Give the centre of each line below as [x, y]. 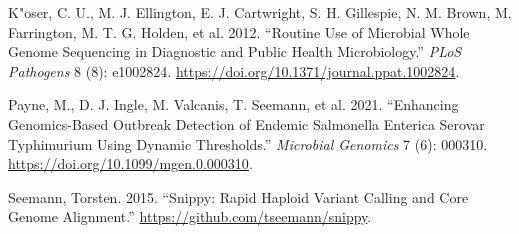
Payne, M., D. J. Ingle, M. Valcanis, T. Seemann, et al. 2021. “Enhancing [233, 104]
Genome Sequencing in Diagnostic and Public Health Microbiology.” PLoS [235, 51]
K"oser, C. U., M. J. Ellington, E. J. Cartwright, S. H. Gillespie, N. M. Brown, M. [260, 12]
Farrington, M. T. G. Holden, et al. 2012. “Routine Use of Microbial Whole [239, 31]
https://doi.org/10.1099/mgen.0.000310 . [130, 163]
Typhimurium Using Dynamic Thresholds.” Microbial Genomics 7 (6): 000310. [248, 143]
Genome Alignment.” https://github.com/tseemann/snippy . [190, 216]
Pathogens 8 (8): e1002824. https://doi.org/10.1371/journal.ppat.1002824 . [234, 70]
